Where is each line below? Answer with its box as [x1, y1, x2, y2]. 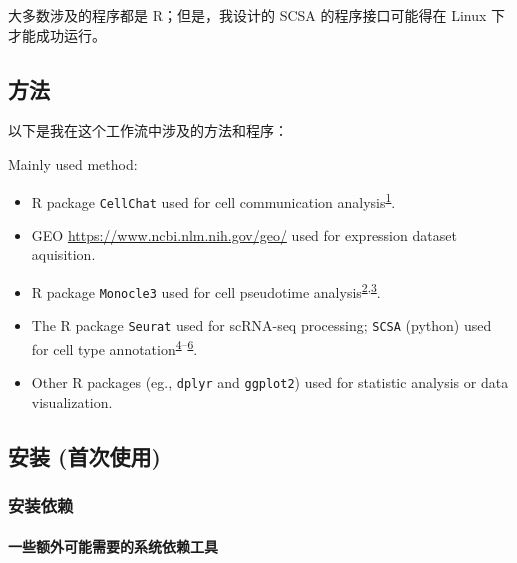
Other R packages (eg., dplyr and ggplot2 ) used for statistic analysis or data [31, 372, 509, 393]
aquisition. [31, 244, 96, 265]
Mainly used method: [8, 153, 138, 174]
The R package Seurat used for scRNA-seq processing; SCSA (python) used [31, 315, 492, 336]
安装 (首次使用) [8, 440, 161, 471]
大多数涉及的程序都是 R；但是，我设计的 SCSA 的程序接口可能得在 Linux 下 [8, 5, 505, 25]
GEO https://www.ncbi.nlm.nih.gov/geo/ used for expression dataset [31, 224, 457, 245]
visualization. [31, 391, 113, 412]
